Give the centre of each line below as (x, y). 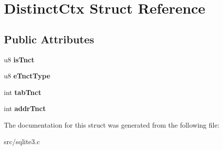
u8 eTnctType (27, 76)
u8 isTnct (19, 59)
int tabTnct (23, 92)
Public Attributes (49, 39)
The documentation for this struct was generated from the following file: (112, 124)
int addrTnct (25, 108)
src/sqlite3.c (22, 141)
